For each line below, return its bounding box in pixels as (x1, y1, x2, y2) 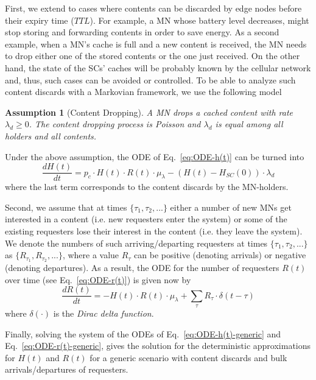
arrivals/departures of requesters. (5, 363, 128, 376)
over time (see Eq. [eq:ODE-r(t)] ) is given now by (5, 273, 191, 286)
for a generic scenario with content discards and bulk (90, 351, 287, 364)
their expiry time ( (5, 13, 74, 26)
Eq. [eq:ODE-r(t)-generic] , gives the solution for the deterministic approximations (5, 339, 311, 352)
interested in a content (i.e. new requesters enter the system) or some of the (5, 213, 287, 225)
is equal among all (215, 118, 283, 130)
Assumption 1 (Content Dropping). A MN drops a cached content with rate (5, 105, 293, 118)
